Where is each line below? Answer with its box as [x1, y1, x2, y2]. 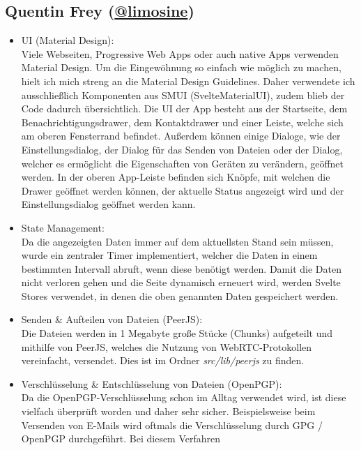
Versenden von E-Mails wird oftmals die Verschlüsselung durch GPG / [21, 417, 323, 432]
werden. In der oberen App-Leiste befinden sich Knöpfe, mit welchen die [21, 170, 330, 184]
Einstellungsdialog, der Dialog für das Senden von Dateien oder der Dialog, [21, 142, 343, 156]
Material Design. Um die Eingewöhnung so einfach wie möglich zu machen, [21, 60, 341, 75]
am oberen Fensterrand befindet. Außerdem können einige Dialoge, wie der [21, 128, 341, 143]
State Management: [21, 220, 105, 234]
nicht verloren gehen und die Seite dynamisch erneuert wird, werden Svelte [21, 275, 341, 290]
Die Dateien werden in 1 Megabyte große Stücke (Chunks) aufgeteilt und [21, 326, 333, 340]
